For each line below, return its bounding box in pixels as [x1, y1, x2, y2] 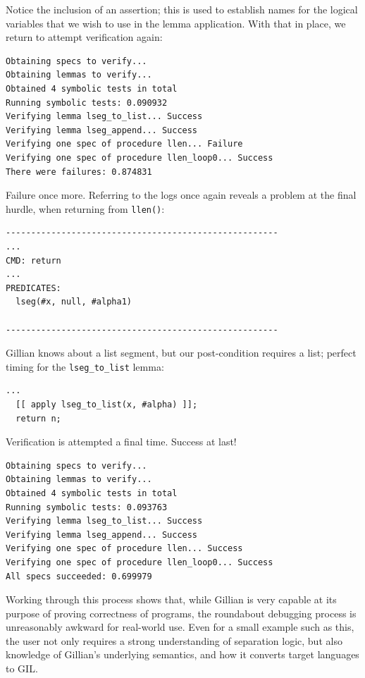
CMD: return [6, 255, 61, 266]
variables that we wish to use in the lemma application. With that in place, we [6, 16, 346, 30]
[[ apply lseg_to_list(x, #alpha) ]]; [16, 399, 198, 409]
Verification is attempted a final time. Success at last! [6, 434, 237, 449]
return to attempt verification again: [6, 30, 163, 44]
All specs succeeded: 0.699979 [6, 571, 152, 581]
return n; [16, 413, 61, 424]
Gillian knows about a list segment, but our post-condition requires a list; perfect [6, 345, 357, 360]
